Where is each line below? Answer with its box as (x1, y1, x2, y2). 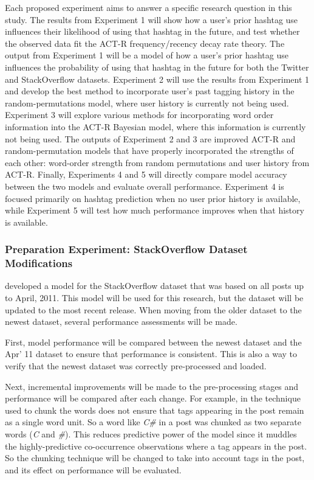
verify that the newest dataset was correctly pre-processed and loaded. (5, 359, 267, 372)
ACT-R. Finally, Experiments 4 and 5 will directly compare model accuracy (5, 168, 287, 181)
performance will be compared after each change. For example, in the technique (5, 392, 301, 405)
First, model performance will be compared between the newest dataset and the (5, 335, 302, 348)
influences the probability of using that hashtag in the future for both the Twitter (5, 60, 309, 73)
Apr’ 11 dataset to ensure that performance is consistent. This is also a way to (5, 347, 297, 360)
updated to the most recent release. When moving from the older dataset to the (5, 303, 302, 316)
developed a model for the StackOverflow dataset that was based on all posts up (5, 279, 304, 292)
